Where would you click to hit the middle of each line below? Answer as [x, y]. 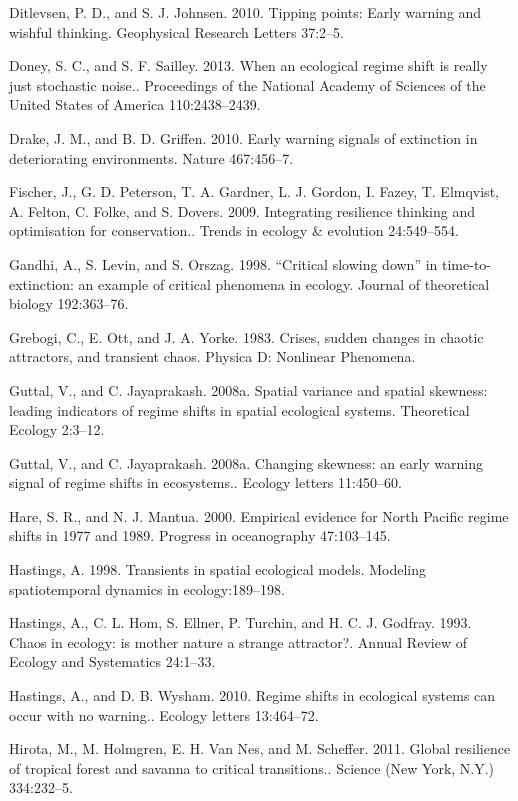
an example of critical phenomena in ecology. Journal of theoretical [284, 283]
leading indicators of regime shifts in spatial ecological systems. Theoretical [239, 409]
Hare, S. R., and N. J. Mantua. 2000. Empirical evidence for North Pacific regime [259, 515]
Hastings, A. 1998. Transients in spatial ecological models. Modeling [218, 569]
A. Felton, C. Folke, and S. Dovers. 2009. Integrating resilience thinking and [242, 210]
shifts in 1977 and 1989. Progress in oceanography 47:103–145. [200, 535]
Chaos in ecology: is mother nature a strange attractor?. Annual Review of [238, 641]
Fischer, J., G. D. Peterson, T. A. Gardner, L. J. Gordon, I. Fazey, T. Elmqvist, [254, 191]
